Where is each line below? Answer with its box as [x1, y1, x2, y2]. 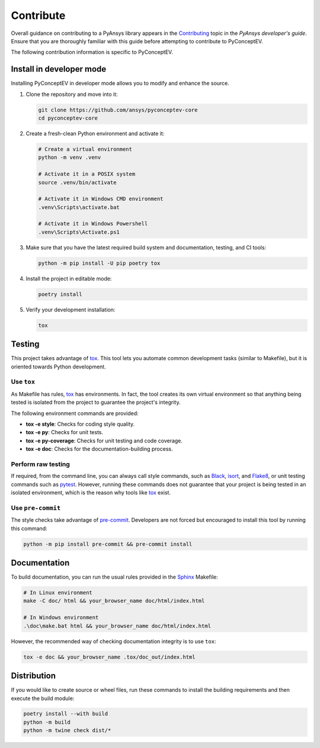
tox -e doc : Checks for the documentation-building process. [25, 445, 173, 452]
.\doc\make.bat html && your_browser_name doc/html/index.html [23, 622, 212, 629]
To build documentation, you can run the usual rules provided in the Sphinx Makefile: [11, 573, 219, 580]
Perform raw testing [11, 460, 71, 468]
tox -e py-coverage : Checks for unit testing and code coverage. [25, 437, 183, 444]
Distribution [11, 671, 56, 681]
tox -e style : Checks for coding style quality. [25, 420, 135, 428]
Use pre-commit [11, 503, 61, 512]
